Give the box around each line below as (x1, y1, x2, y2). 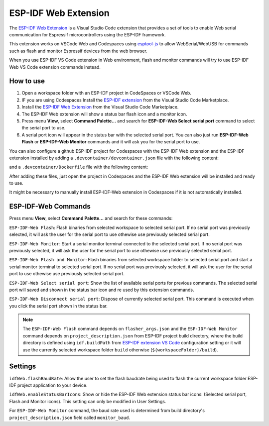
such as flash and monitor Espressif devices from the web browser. (9, 48, 148, 54)
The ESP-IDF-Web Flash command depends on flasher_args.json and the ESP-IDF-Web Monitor (22, 326, 238, 332)
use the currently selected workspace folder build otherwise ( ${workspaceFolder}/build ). (22, 346, 219, 353)
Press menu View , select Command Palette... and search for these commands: (9, 215, 173, 221)
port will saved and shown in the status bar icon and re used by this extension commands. (9, 287, 194, 293)
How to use (9, 77, 45, 86)
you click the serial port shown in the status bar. (9, 303, 108, 309)
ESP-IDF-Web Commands (9, 202, 91, 211)
